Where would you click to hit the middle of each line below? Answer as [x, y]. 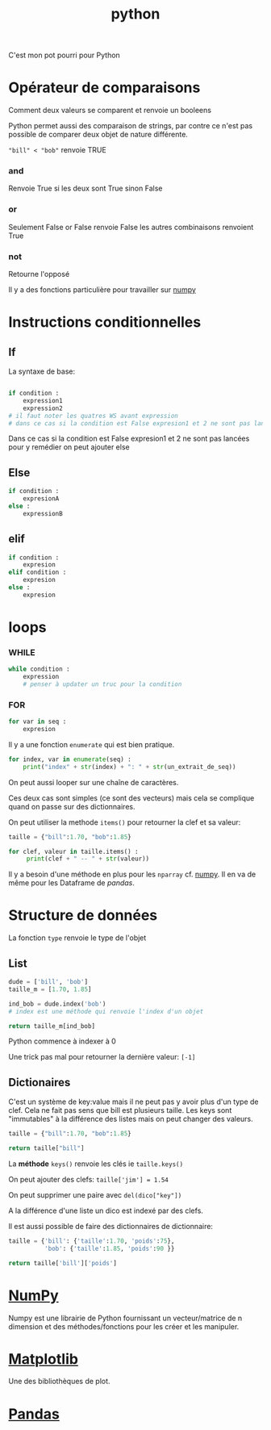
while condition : [39, 669]
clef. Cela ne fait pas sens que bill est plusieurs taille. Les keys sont [120, 1110]
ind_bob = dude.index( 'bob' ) [57, 1004]
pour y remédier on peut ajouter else [69, 447]
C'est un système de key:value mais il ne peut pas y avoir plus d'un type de [134, 1102]
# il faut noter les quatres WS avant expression [94, 416]
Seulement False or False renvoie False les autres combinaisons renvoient [131, 227]
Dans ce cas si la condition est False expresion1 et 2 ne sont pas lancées [129, 439]
